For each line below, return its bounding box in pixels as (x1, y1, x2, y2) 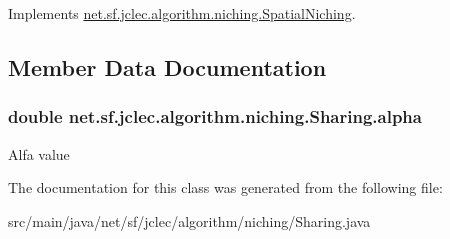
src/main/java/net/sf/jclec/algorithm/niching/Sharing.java (8, 210, 371, 231)
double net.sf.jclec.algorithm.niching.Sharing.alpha (8, 104, 422, 129)
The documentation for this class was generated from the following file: (8, 177, 443, 198)
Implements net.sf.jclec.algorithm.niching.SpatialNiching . (8, 3, 356, 23)
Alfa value (8, 143, 70, 164)
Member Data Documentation (8, 51, 327, 82)
